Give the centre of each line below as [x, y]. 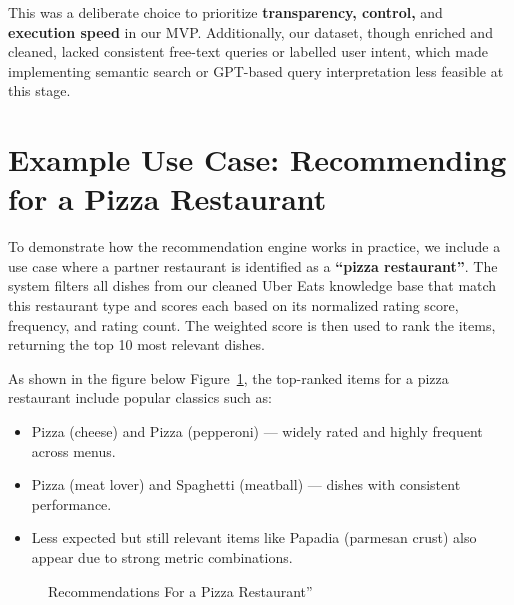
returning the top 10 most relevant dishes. [137, 344]
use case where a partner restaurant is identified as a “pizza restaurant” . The [253, 265]
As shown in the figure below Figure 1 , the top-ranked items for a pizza [228, 377]
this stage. [39, 90]
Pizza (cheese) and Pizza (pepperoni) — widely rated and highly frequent [257, 431]
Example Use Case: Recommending [257, 159]
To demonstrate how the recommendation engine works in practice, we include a [254, 246]
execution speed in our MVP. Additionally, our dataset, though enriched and [250, 31]
